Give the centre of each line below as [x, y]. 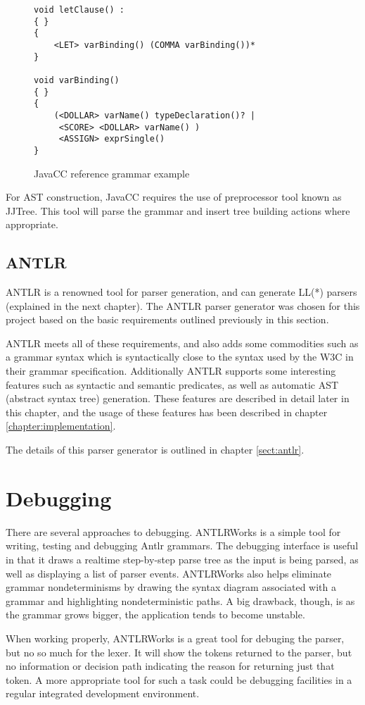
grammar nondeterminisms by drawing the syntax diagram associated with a [171, 587]
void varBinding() [77, 80]
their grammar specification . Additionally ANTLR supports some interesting [171, 371]
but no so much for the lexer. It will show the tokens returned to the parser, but [179, 652]
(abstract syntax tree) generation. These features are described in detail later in [178, 398]
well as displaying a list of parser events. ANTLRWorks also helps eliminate [169, 573]
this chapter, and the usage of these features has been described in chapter [167, 412]
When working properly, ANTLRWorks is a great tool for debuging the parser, [175, 638]
